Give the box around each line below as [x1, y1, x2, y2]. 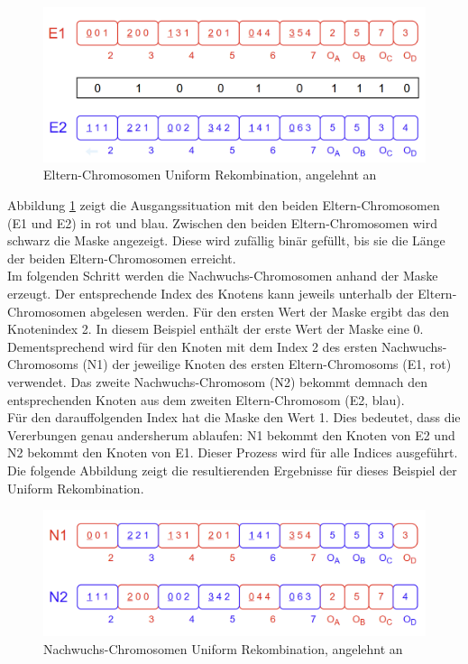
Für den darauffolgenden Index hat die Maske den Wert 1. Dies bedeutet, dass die [7, 408, 461, 427]
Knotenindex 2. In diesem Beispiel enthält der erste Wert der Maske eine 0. [7, 319, 424, 338]
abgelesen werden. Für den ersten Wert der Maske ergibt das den [89, 301, 450, 320]
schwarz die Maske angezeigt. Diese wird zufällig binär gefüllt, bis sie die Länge [7, 231, 445, 250]
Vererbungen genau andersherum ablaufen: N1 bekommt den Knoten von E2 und [7, 425, 455, 444]
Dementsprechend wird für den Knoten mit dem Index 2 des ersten [7, 337, 378, 355]
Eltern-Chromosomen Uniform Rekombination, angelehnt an [43, 165, 377, 184]
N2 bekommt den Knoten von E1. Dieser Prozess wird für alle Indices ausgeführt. [7, 443, 458, 462]
